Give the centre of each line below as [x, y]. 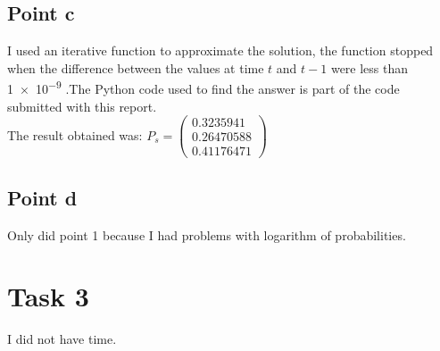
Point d [42, 197]
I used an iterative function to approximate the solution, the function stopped [220, 50]
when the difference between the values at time [136, 67]
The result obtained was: [75, 134]
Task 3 [48, 296]
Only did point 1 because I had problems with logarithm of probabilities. [207, 234]
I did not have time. [62, 339]
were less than [369, 67]
